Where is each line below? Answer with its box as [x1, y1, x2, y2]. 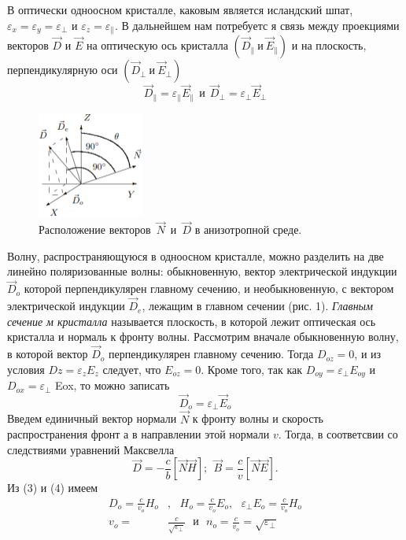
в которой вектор [7, 346, 88, 362]
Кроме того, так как [207, 361, 303, 377]
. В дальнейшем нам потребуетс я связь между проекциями [114, 17, 400, 33]
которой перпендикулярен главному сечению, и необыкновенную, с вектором [24, 280, 394, 297]
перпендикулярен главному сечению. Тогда [109, 346, 314, 362]
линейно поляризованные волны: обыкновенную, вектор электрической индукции [7, 263, 397, 279]
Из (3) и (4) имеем [7, 479, 98, 496]
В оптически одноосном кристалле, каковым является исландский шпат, [7, 2, 353, 17]
